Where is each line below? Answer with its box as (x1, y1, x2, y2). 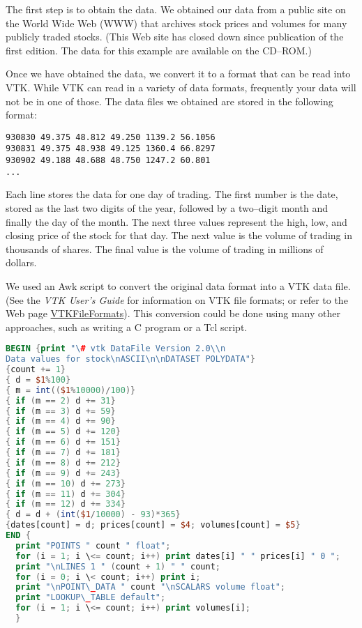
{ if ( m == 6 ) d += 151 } (6, 437, 121, 447)
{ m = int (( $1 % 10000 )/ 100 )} (6, 385, 136, 395)
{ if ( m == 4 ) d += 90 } (6, 416, 116, 427)
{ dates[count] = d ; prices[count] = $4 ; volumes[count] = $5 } (6, 520, 301, 530)
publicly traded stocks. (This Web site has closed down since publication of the (6, 29, 344, 44)
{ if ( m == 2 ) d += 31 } (6, 395, 116, 406)
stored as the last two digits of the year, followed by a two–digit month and (6, 200, 328, 215)
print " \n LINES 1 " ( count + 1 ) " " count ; (15, 561, 220, 572)
